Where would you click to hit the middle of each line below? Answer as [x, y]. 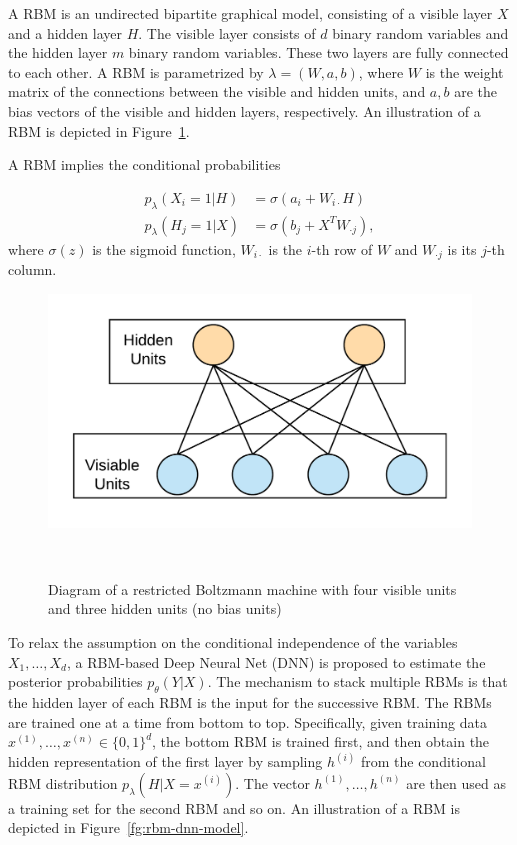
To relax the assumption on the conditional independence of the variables [233, 641]
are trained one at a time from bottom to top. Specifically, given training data [247, 721]
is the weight [464, 71]
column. [32, 269]
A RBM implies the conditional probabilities [144, 164]
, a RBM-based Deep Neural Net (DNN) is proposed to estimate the [276, 661]
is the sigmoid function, [164, 248]
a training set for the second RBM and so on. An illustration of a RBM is [234, 807]
